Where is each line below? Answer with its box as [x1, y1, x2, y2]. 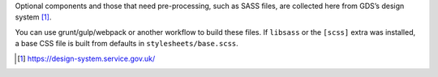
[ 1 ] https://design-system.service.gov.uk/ [17, 53, 156, 63]
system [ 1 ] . [15, 12, 52, 22]
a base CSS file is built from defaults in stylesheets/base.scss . [15, 39, 238, 49]
